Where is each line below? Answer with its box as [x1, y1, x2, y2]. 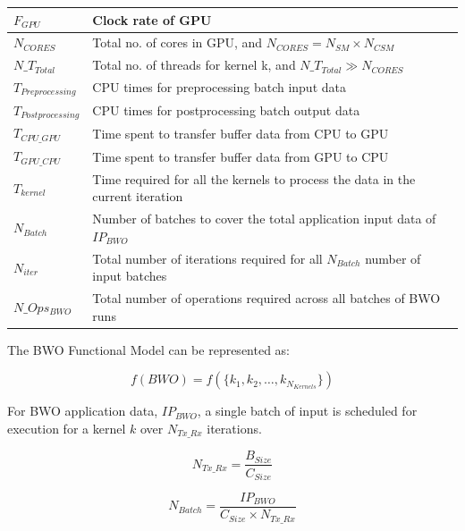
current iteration [92, 187, 183, 206]
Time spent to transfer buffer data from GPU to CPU [92, 147, 389, 165]
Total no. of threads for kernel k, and [92, 55, 296, 74]
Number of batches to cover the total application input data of [92, 209, 436, 228]
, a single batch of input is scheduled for [197, 401, 418, 420]
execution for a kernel [7, 419, 126, 438]
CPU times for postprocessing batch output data [92, 101, 360, 120]
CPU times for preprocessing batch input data [92, 78, 346, 97]
